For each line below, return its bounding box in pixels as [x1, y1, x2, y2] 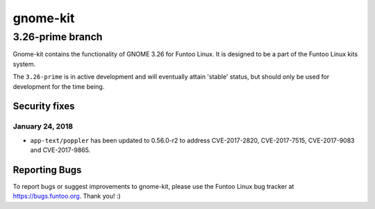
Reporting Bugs [12, 164, 82, 176]
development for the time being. [12, 82, 105, 90]
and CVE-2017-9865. [30, 146, 91, 154]
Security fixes [12, 101, 76, 112]
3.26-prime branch [12, 31, 103, 43]
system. [12, 60, 36, 68]
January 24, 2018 [12, 122, 73, 131]
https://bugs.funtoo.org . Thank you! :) [12, 192, 121, 201]
